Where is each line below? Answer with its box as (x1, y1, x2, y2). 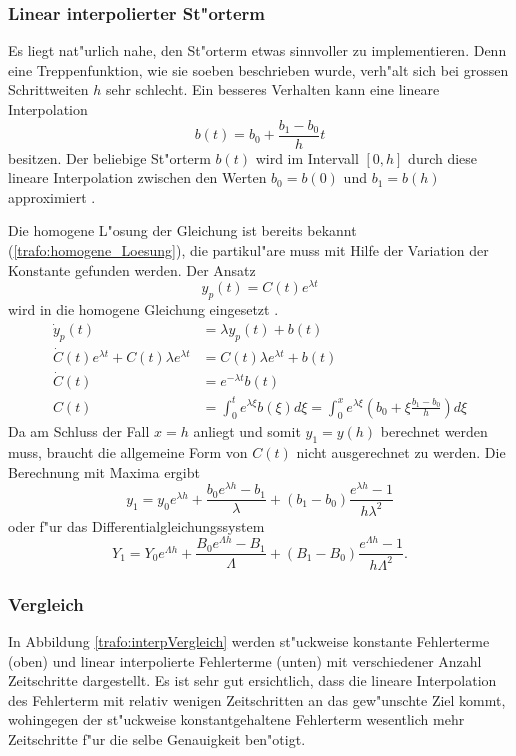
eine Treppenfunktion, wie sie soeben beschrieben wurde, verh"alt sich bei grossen (8, 59, 509, 80)
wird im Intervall (255, 147, 359, 168)
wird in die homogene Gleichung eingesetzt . (8, 299, 279, 320)
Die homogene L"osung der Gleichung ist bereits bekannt (8, 220, 357, 241)
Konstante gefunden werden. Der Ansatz (8, 259, 256, 280)
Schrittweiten (8, 79, 89, 100)
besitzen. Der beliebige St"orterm (8, 147, 211, 168)
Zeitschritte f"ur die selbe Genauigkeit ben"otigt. (8, 729, 306, 750)
